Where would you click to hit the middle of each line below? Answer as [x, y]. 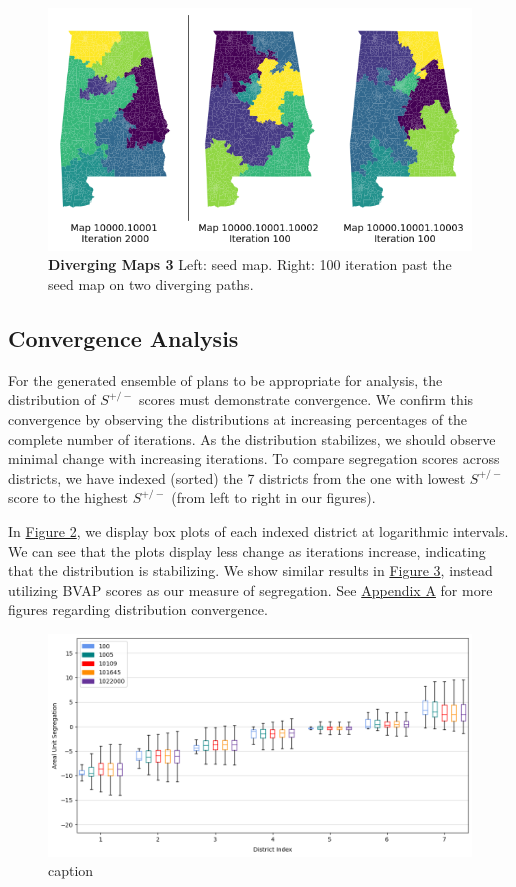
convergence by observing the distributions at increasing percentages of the [238, 418]
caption [71, 870]
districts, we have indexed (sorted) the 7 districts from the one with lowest [237, 477]
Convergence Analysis [123, 337]
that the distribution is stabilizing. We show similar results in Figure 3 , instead [250, 570]
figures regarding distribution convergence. [138, 609]
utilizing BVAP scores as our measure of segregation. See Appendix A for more [250, 589]
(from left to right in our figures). [273, 497]
